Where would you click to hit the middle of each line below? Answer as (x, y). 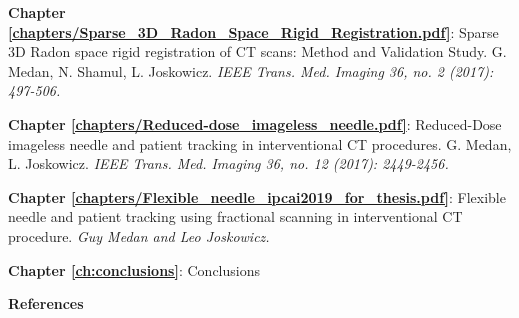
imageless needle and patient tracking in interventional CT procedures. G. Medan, (260, 143)
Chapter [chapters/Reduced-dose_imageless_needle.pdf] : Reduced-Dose (255, 123)
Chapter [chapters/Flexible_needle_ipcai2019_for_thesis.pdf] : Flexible (257, 196)
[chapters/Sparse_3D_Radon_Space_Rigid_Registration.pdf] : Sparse (253, 31)
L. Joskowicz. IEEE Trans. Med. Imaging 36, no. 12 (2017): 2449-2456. (228, 163)
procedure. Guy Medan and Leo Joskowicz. (139, 235)
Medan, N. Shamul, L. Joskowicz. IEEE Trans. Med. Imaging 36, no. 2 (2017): (251, 70)
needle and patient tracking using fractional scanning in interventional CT (235, 216)
